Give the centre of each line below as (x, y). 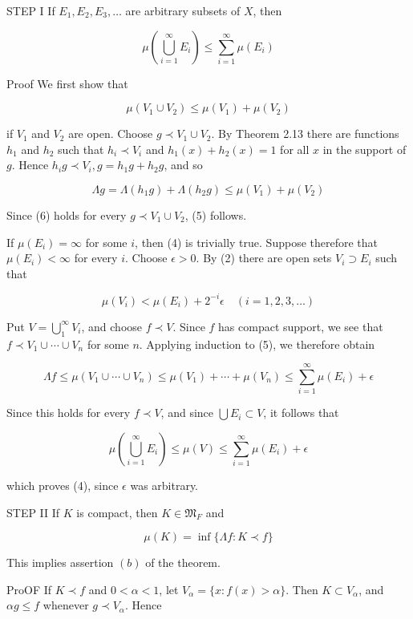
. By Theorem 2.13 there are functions (305, 134)
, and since (187, 413)
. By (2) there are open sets (264, 258)
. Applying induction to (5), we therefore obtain (257, 344)
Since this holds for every (69, 413)
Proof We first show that (67, 83)
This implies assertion (60, 562)
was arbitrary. (164, 485)
